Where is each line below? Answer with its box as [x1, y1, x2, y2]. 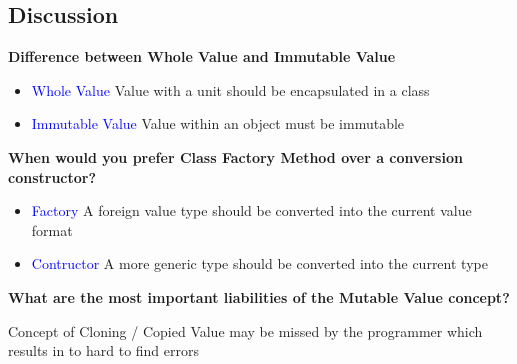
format [31, 219, 73, 240]
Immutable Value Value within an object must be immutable [31, 113, 405, 134]
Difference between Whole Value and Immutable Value [8, 46, 396, 67]
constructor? [8, 166, 97, 187]
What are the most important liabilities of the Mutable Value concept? [8, 286, 510, 307]
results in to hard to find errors [8, 340, 200, 361]
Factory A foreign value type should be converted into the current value [31, 200, 472, 221]
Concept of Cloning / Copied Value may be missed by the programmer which [8, 320, 483, 341]
